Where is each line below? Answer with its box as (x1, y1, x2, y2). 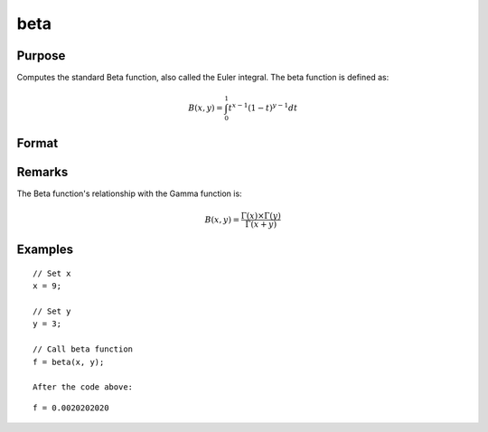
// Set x (33, 268, 71, 278)
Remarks (16, 164, 69, 180)
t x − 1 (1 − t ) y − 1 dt (228, 101, 298, 113)
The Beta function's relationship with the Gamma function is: (16, 188, 243, 199)
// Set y (33, 306, 71, 316)
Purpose (16, 48, 66, 63)
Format (16, 136, 59, 151)
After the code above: (33, 382, 134, 392)
